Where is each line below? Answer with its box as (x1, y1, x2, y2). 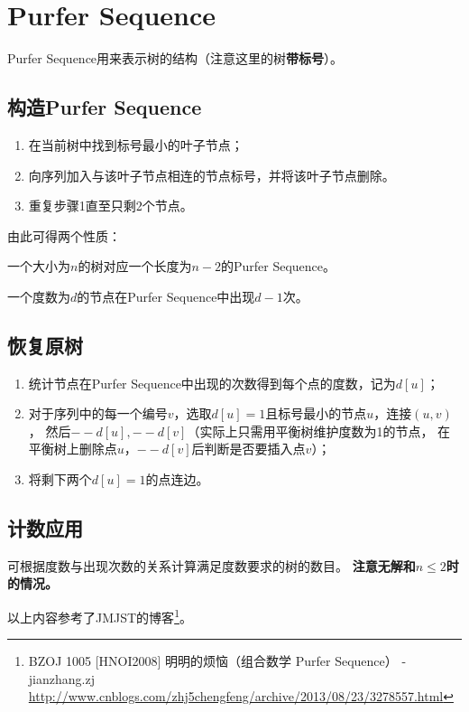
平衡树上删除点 (28, 439, 117, 458)
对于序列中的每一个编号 (28, 404, 168, 423)
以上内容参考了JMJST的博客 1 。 (7, 605, 192, 626)
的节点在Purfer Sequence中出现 (77, 286, 255, 305)
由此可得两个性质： (7, 226, 121, 245)
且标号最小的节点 (265, 404, 367, 423)
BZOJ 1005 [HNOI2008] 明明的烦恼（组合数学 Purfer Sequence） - (28, 651, 407, 670)
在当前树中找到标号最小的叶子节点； (28, 135, 244, 154)
